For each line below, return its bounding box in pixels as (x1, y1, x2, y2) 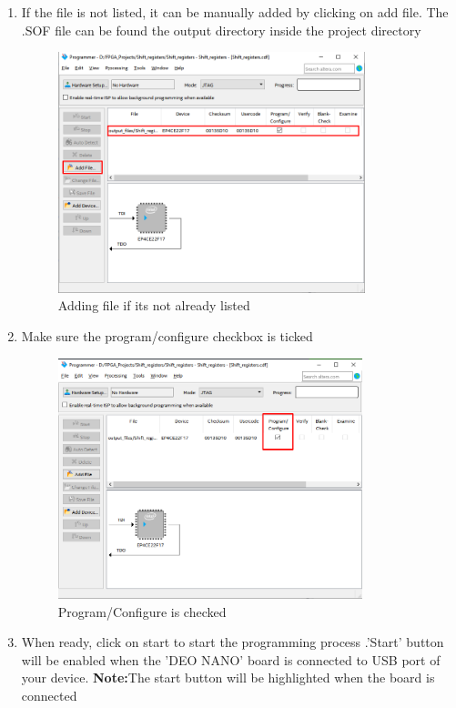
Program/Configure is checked (57, 602, 227, 621)
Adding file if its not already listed (57, 296, 250, 315)
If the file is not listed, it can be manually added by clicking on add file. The (21, 3, 449, 21)
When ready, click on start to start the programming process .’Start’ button (21, 632, 444, 652)
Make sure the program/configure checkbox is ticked (21, 326, 313, 345)
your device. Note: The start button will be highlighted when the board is (21, 668, 435, 687)
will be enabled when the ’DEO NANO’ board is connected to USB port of (21, 650, 441, 669)
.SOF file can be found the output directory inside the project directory (21, 20, 421, 39)
